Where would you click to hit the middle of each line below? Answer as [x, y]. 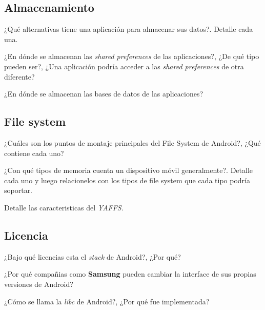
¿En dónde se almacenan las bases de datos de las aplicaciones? [104, 94]
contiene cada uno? [34, 153]
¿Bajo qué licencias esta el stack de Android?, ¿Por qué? [93, 256]
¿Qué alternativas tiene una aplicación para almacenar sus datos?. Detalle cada [129, 29]
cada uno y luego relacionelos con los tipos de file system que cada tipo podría [127, 180]
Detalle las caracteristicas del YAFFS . [64, 207]
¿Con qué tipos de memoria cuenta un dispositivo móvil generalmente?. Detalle [129, 170]
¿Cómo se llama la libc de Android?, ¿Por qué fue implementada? [107, 301]
